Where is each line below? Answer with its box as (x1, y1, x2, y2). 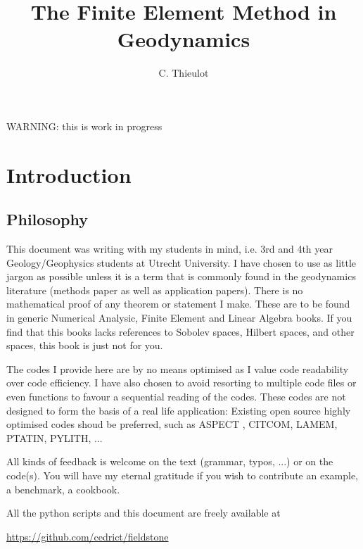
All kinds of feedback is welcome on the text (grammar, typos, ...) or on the (6, 454, 333, 469)
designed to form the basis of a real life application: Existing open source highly (6, 403, 351, 417)
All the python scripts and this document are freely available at (6, 505, 281, 520)
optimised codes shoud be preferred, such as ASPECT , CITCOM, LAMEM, (6, 417, 338, 431)
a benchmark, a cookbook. (6, 481, 120, 496)
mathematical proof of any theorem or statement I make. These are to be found (6, 296, 350, 311)
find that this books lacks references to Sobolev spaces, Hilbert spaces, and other (6, 324, 355, 339)
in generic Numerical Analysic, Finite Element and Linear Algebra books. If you (6, 310, 352, 325)
